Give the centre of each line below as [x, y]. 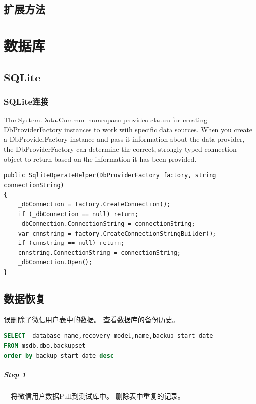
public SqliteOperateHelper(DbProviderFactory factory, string [110, 176]
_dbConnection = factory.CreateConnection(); [94, 204]
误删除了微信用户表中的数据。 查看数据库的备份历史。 [92, 319]
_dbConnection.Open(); [55, 263]
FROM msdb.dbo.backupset [45, 346]
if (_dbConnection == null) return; [78, 214]
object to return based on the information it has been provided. [100, 158]
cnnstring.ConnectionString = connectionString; [99, 253]
